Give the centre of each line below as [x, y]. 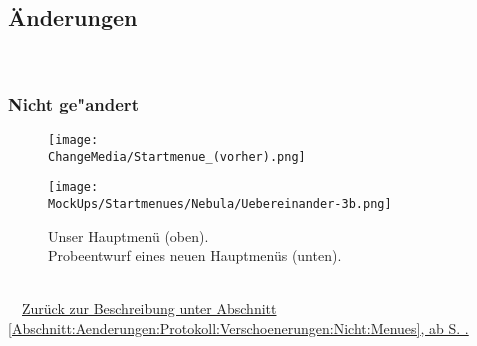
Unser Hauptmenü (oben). [128, 235]
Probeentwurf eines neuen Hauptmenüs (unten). [195, 255]
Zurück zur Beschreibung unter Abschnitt [149, 308]
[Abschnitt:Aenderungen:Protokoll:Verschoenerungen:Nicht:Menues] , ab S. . [238, 328]
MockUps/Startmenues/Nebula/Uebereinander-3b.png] [220, 203]
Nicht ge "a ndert [73, 103]
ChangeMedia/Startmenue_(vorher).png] [177, 156]
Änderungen [73, 17]
